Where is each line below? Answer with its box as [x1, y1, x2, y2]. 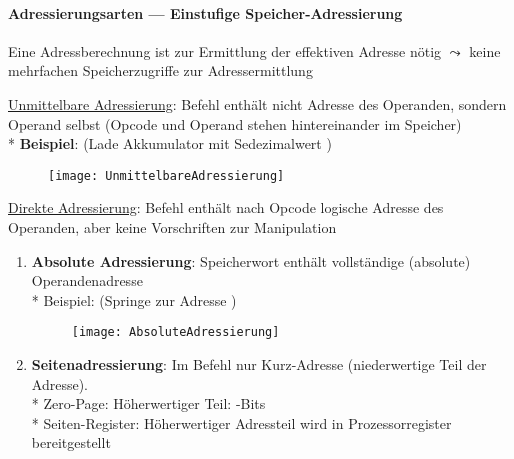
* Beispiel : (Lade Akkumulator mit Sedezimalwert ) [8, 133, 332, 154]
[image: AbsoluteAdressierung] [71, 325, 280, 340]
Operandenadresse [31, 270, 143, 291]
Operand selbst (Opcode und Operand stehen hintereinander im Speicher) [8, 113, 462, 134]
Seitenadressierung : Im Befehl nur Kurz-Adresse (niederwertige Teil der [31, 354, 487, 375]
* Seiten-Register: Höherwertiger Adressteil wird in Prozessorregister [31, 412, 452, 433]
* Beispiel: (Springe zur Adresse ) [31, 289, 237, 310]
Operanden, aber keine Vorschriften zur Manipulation [8, 217, 337, 238]
